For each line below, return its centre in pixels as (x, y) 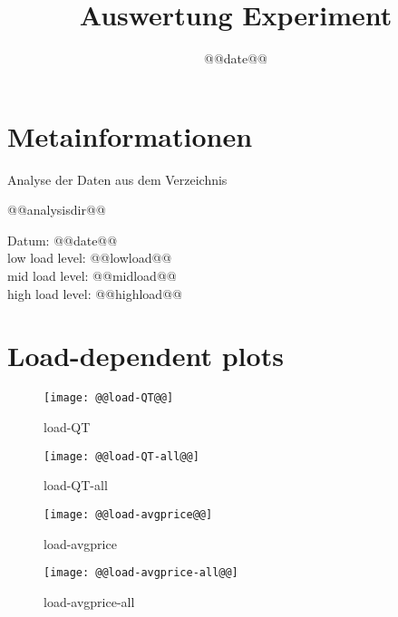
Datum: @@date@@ (63, 240)
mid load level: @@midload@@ (92, 276)
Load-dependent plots (146, 356)
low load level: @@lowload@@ (90, 258)
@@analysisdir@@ (57, 210)
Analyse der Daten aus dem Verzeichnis (117, 179)
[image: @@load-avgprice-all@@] (141, 573)
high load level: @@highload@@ (95, 293)
